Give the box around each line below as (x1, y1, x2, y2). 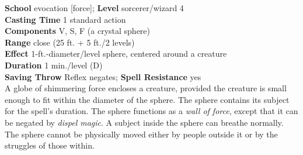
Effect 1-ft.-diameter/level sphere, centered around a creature (5, 47, 227, 60)
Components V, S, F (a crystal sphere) (5, 25, 151, 37)
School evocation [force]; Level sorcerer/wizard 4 (5, 2, 184, 13)
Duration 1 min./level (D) (5, 58, 103, 71)
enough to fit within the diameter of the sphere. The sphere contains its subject (5, 93, 290, 105)
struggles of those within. (5, 139, 95, 151)
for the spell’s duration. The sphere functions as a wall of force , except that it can (5, 105, 298, 117)
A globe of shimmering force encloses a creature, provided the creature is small (5, 82, 287, 94)
